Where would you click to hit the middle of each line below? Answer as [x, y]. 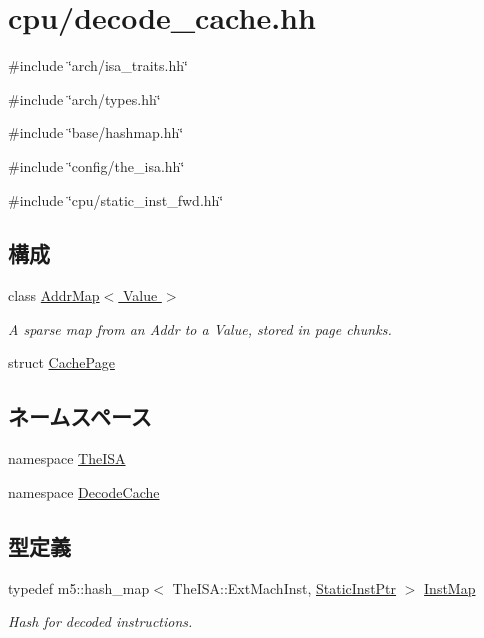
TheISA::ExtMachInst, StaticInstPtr [284, 587]
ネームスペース [80, 416]
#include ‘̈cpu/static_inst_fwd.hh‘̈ [116, 199]
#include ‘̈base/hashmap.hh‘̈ [96, 132]
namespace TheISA [67, 458]
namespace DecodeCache [84, 491]
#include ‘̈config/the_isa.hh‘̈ [96, 165]
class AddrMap [54, 295]
